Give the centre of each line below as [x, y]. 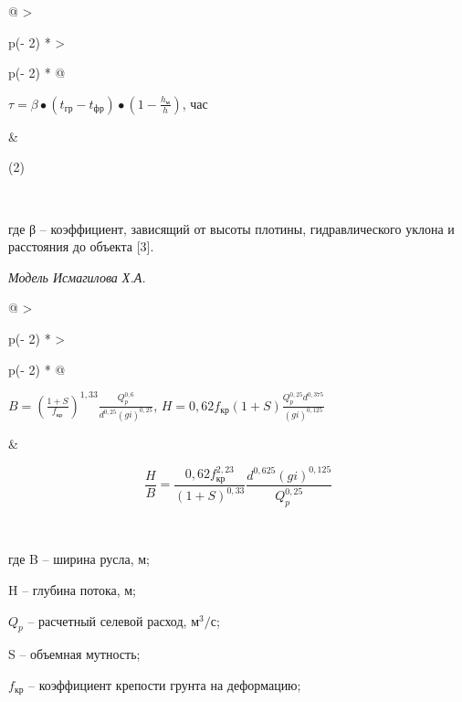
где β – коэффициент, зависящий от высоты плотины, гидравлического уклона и [231, 228]
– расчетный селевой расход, [107, 620]
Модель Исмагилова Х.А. [77, 277]
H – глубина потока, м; [72, 589]
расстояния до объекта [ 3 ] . [81, 246]
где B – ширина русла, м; [79, 559]
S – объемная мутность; [74, 654]
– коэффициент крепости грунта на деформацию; [164, 684]
